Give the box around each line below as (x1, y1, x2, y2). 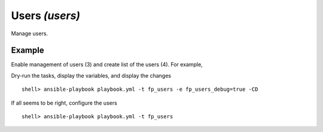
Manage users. (11, 30, 48, 37)
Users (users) (11, 9, 81, 22)
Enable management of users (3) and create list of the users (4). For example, (11, 61, 203, 68)
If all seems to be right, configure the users (11, 99, 118, 106)
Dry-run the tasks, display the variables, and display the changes (11, 72, 172, 79)
